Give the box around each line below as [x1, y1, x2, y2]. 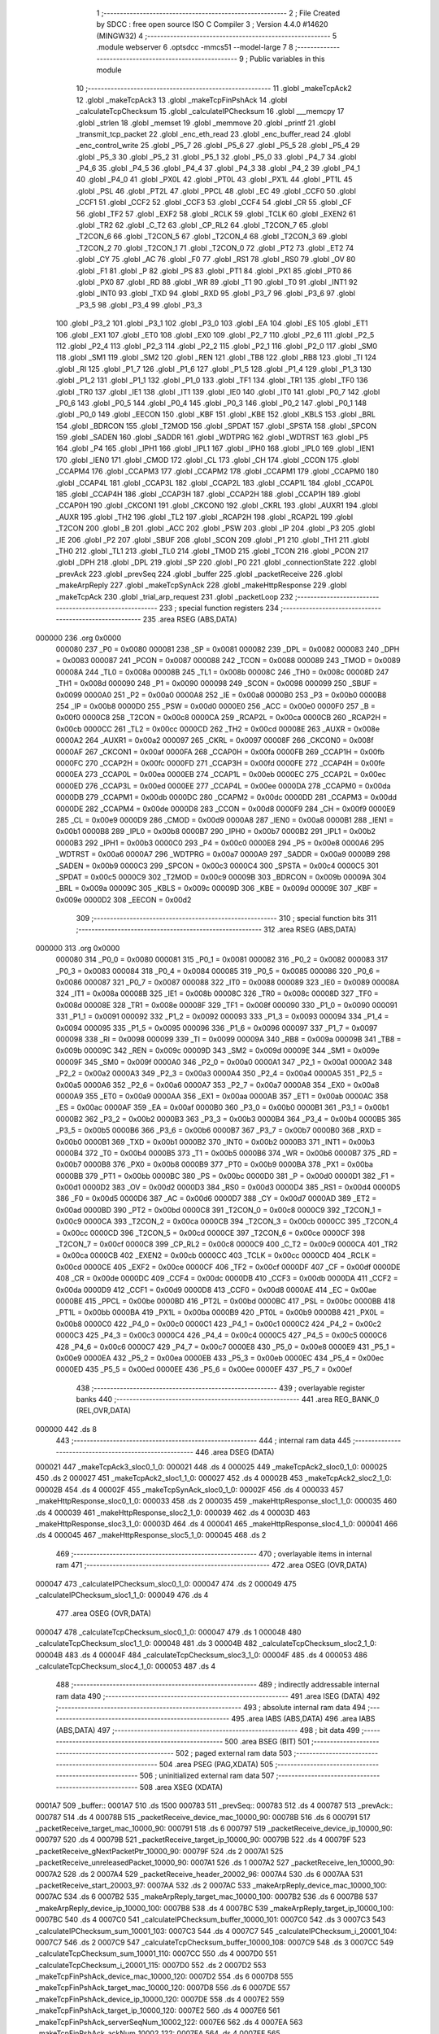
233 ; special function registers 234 [159, 603, 280, 613]
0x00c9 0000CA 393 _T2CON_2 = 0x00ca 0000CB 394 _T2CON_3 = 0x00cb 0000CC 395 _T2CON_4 [55, 1216, 398, 1226]
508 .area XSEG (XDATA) [139, 1782, 224, 1792]
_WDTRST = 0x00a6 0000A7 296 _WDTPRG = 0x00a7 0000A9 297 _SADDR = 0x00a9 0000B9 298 [55, 849, 391, 859]
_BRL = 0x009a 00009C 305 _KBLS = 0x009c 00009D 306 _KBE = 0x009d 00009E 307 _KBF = [55, 884, 378, 893]
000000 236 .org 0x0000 [35, 633, 122, 643]
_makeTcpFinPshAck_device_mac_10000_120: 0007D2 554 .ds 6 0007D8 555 [35, 1971, 293, 1981]
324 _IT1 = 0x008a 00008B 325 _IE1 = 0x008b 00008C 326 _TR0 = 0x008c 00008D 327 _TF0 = [55, 989, 380, 998]
